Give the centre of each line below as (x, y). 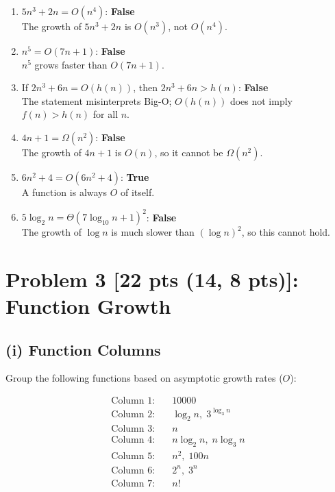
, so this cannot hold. (286, 232)
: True (135, 176)
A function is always (64, 192)
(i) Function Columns (83, 349)
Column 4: (133, 440)
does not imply (261, 100)
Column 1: (133, 401)
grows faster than (71, 64)
